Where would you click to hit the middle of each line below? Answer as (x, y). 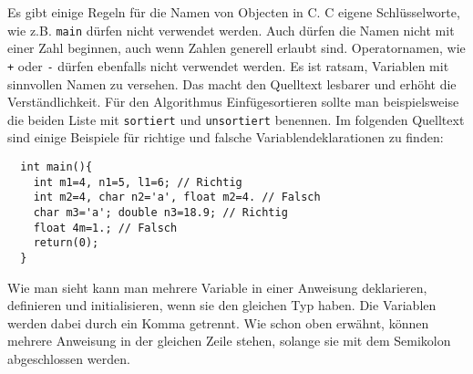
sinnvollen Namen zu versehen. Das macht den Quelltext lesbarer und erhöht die (232, 83)
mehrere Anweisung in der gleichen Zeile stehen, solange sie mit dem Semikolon (229, 341)
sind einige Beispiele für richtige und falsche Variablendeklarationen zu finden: (226, 137)
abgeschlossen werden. (69, 358)
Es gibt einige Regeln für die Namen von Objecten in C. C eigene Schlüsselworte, (234, 12)
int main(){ (57, 166)
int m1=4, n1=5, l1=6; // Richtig (138, 182)
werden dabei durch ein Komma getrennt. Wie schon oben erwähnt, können (218, 322)
